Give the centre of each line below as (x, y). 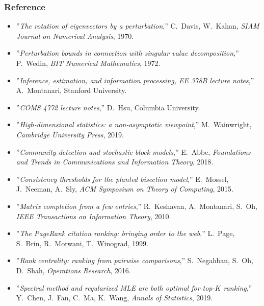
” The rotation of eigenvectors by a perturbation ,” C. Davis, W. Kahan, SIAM (138, 26)
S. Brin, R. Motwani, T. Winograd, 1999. (82, 243)
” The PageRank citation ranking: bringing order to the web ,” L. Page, (125, 233)
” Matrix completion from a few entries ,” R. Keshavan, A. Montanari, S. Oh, (137, 206)
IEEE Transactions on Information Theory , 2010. (94, 216)
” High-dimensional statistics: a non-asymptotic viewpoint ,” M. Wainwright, (134, 124)
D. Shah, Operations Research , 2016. (73, 270)
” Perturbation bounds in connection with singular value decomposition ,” (127, 53)
